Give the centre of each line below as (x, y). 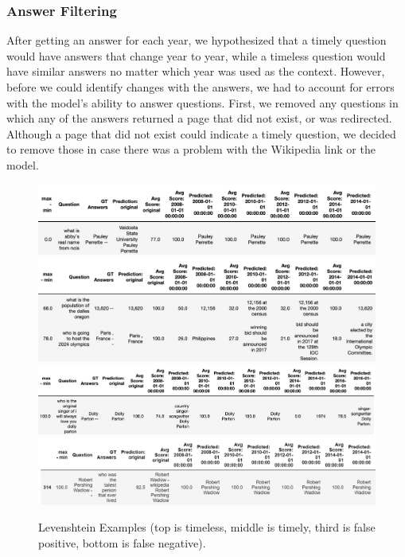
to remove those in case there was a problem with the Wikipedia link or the (191, 149)
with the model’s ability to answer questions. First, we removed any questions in (202, 102)
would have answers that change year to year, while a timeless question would (196, 55)
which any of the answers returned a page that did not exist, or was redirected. (199, 118)
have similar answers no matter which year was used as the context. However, (196, 71)
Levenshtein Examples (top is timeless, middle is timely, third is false (207, 527)
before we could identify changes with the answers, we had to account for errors (201, 87)
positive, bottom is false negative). (122, 542)
